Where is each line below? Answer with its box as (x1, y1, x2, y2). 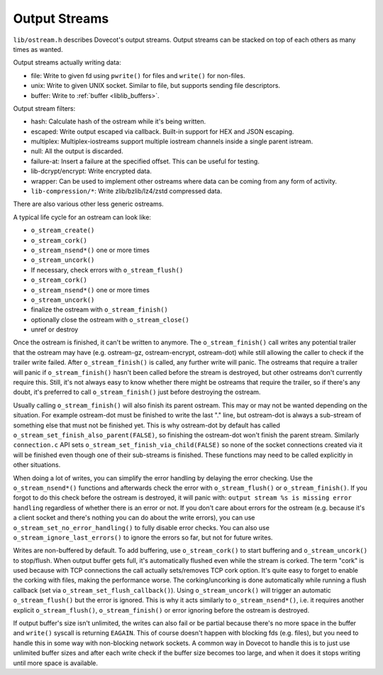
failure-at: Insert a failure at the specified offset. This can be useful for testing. (30, 157, 260, 165)
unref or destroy (30, 325, 79, 334)
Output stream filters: (13, 104, 76, 113)
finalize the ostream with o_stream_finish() (30, 305, 168, 314)
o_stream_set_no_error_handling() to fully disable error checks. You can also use (13, 523, 270, 532)
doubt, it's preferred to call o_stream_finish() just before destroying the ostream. (13, 388, 261, 397)
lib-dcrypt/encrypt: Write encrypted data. (30, 167, 152, 175)
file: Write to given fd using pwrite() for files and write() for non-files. (30, 71, 245, 79)
